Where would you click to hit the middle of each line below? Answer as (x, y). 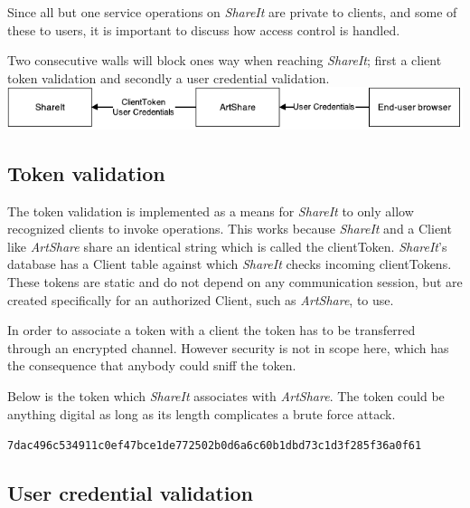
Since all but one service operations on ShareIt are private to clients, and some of (232, 12)
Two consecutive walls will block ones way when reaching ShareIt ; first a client (225, 60)
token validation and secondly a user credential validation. (169, 77)
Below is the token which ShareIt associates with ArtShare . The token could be (226, 395)
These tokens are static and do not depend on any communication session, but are (235, 281)
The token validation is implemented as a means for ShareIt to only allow (211, 211)
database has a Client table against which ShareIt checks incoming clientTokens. (230, 264)
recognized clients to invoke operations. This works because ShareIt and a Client (230, 229)
